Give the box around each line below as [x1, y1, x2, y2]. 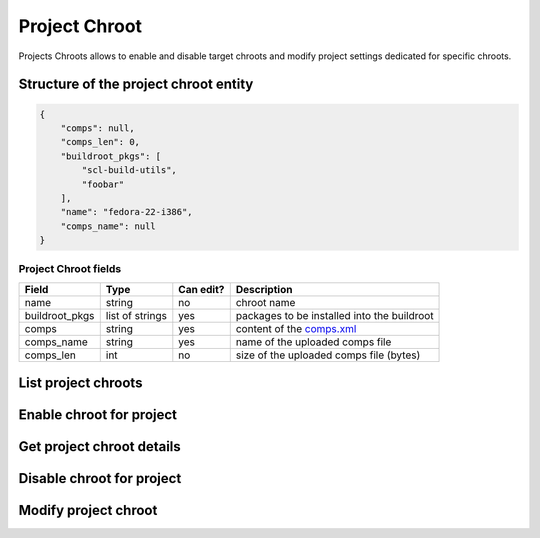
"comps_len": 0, [60, 136, 140, 148]
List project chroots [18, 375, 143, 392]
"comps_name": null [60, 220, 157, 232]
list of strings [105, 308, 167, 322]
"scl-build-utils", [81, 165, 177, 176]
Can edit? [178, 282, 225, 296]
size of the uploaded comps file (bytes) [235, 348, 421, 362]
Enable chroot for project [18, 406, 178, 424]
